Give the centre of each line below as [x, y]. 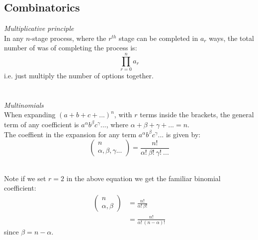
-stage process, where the [68, 38]
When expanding [30, 115]
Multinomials [24, 105]
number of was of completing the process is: [71, 48]
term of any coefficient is [42, 124]
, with [123, 115]
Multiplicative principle [39, 28]
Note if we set [25, 178]
